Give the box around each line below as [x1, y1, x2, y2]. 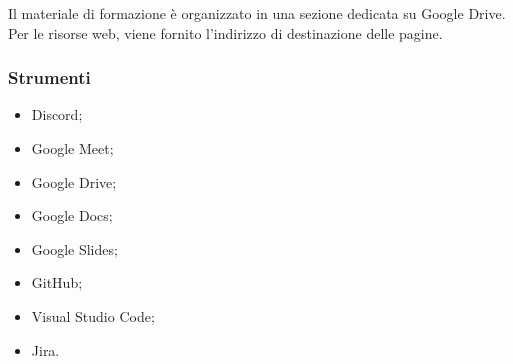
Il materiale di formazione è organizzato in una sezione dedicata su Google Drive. [8, 3, 506, 23]
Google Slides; [31, 238, 118, 259]
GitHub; [31, 272, 83, 293]
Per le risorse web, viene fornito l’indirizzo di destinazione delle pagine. [8, 22, 443, 43]
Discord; [31, 104, 83, 125]
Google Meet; [31, 138, 114, 158]
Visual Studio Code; [31, 305, 155, 326]
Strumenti [8, 65, 91, 90]
